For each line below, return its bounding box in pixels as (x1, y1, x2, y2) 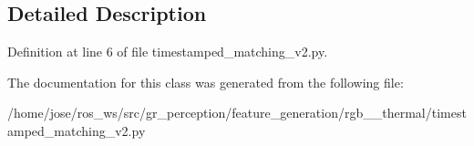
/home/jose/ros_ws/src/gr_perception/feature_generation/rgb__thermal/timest (7, 103, 467, 122)
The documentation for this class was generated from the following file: (7, 72, 404, 91)
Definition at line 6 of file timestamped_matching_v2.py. (7, 42, 328, 61)
